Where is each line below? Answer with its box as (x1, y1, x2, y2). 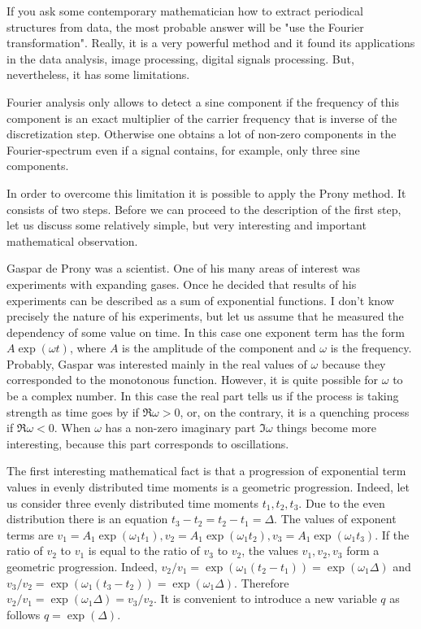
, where (69, 339, 106, 356)
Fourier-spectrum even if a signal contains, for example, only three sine (7, 141, 360, 158)
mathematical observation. (7, 232, 138, 249)
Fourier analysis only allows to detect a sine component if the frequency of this (7, 93, 399, 110)
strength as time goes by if (7, 403, 139, 420)
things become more (276, 419, 376, 436)
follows (7, 605, 41, 622)
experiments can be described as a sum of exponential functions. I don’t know (7, 291, 394, 308)
